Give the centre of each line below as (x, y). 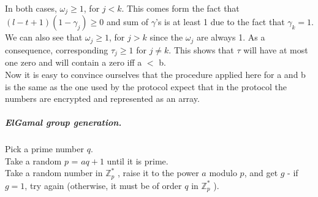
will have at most (276, 49)
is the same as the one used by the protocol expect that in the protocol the (146, 86)
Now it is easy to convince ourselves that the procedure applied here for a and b (155, 74)
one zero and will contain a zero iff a (74, 62)
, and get (261, 173)
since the (166, 37)
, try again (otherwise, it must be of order (103, 185)
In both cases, (31, 8)
